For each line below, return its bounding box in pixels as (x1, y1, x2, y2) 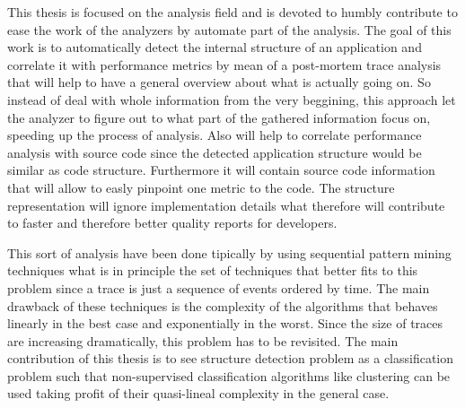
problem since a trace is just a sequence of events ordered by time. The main (7, 278, 430, 297)
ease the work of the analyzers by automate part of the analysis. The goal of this (7, 20, 452, 39)
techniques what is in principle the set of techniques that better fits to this (7, 261, 418, 280)
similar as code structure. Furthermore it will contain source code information (7, 161, 435, 179)
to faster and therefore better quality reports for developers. (7, 213, 338, 232)
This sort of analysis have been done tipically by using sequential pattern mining (7, 243, 452, 262)
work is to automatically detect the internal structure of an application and (7, 38, 422, 56)
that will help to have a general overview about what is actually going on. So (7, 73, 431, 91)
